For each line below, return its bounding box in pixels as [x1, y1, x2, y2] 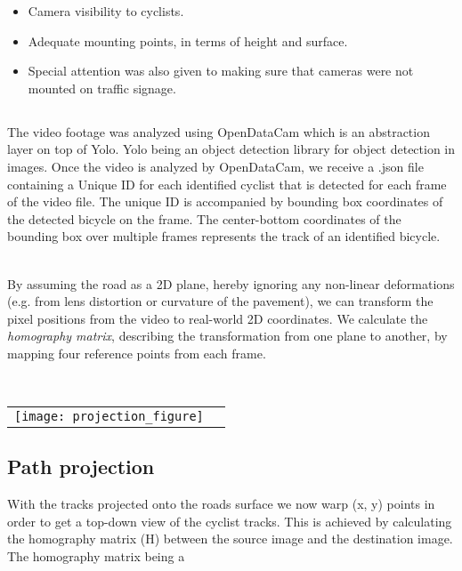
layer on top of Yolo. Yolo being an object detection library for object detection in [7, 140, 456, 158]
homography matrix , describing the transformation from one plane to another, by [7, 326, 448, 345]
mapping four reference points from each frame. [7, 343, 266, 362]
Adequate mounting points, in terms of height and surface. [28, 31, 348, 50]
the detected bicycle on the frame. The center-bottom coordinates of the [7, 209, 401, 228]
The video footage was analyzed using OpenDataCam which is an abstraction [7, 122, 430, 141]
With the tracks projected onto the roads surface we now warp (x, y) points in [7, 495, 435, 513]
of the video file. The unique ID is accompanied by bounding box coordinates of [7, 192, 443, 211]
